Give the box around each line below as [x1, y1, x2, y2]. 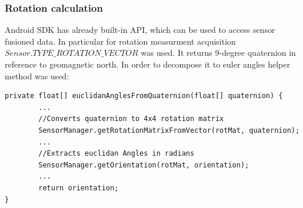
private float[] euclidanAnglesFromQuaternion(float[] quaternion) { [5, 92, 283, 100]
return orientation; [38, 183, 119, 192]
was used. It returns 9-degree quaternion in [141, 46, 296, 59]
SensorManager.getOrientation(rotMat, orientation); [38, 160, 249, 169]
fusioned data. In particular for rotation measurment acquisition [5, 35, 236, 47]
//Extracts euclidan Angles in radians [38, 149, 195, 158]
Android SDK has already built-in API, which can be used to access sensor [5, 24, 275, 36]
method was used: [5, 69, 69, 82]
